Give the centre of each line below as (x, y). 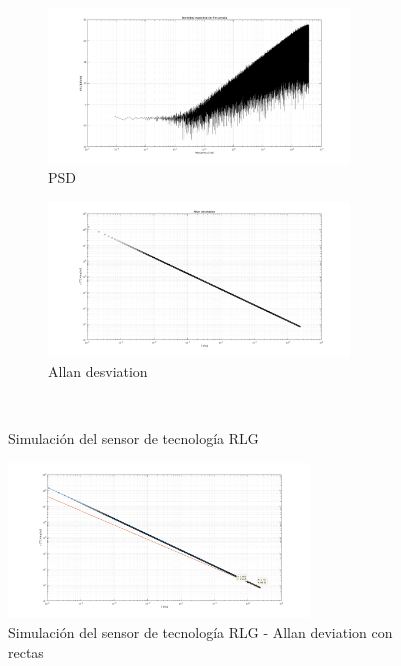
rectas (26, 651)
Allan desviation (98, 370)
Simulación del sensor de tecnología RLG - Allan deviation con (200, 631)
